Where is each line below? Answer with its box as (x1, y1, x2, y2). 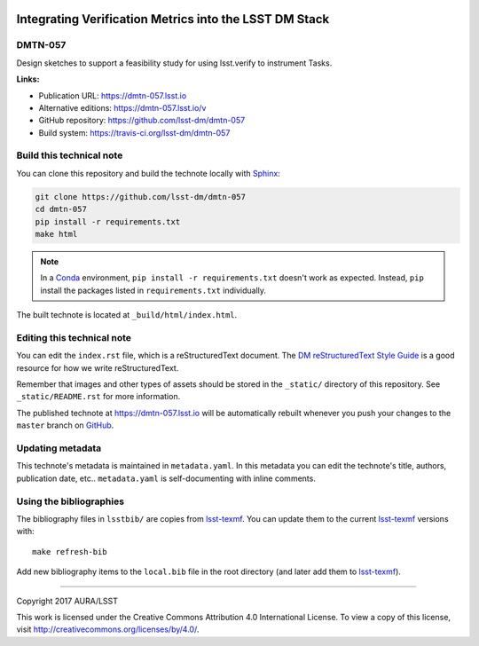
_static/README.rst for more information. (16, 391, 181, 402)
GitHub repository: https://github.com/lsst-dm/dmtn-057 (38, 115, 246, 126)
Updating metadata (16, 442, 102, 454)
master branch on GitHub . (16, 420, 114, 430)
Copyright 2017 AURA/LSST (16, 595, 119, 606)
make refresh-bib (32, 547, 107, 556)
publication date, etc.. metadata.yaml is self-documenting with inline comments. (16, 473, 317, 484)
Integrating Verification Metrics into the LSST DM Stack (16, 12, 330, 27)
